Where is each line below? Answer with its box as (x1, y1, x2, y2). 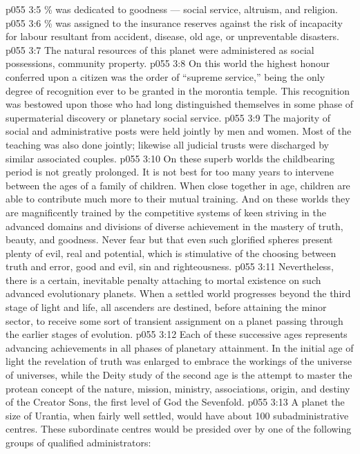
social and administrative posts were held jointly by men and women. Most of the (6, 124, 352, 138)
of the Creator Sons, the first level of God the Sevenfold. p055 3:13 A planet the (6, 395, 345, 409)
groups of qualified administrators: (6, 435, 151, 449)
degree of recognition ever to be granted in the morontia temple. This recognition (6, 83, 350, 97)
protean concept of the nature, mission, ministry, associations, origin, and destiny (6, 381, 350, 395)
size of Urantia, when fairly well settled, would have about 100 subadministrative (6, 408, 349, 422)
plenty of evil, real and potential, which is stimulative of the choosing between (6, 245, 337, 260)
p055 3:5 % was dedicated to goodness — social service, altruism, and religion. (6, 2, 338, 16)
